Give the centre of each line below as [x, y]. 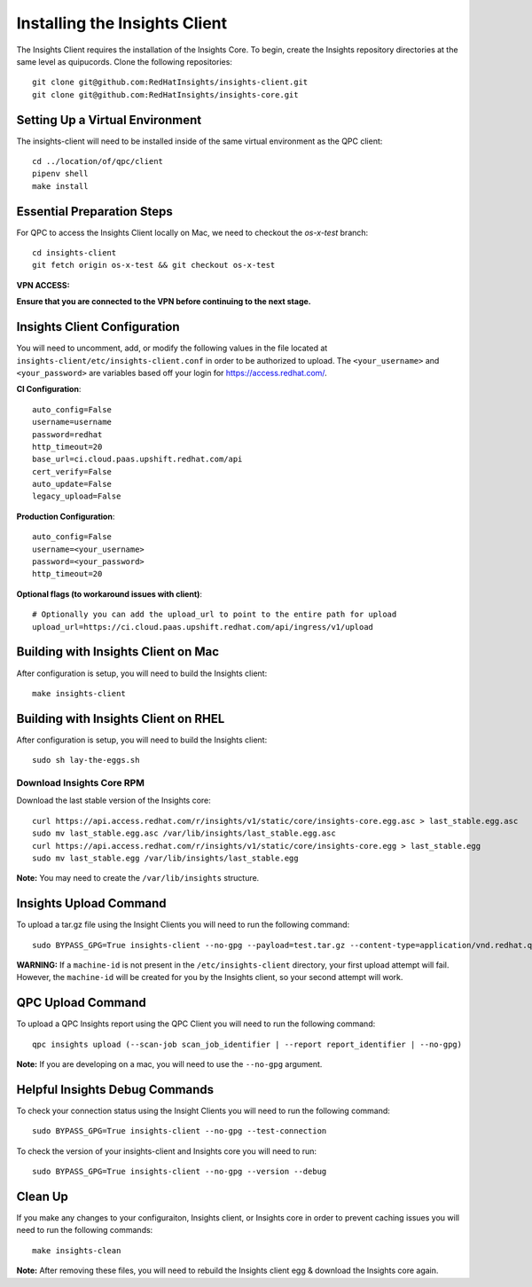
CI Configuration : [49, 389]
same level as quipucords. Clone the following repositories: [124, 61]
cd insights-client [74, 253]
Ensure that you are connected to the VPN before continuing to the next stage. [164, 302]
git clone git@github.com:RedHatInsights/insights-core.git [165, 94]
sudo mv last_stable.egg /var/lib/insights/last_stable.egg [165, 858]
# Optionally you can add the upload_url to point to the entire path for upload [215, 615]
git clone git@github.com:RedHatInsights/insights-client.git [170, 82]
